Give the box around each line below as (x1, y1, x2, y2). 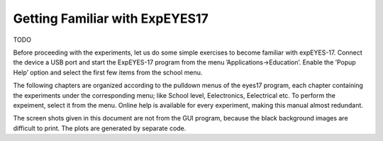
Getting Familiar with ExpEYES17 (13, 11, 209, 26)
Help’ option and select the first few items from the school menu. (13, 68, 203, 77)
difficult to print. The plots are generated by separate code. (13, 124, 187, 132)
